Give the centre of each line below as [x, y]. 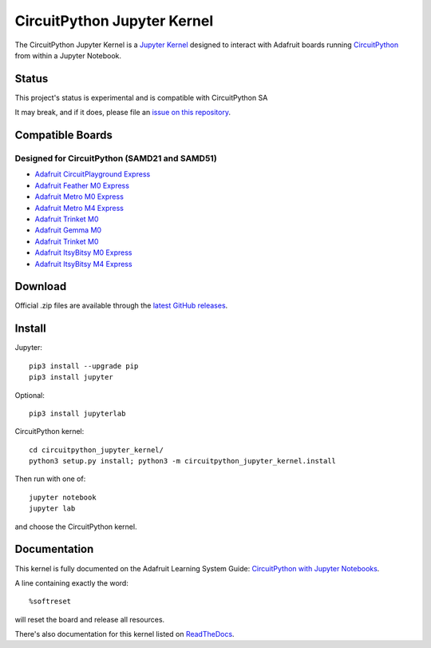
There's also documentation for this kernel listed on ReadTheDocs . [125, 634]
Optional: [30, 395]
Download [41, 286]
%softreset [50, 602]
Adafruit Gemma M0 [68, 230]
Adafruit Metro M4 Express [79, 208]
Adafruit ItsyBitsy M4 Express [83, 264]
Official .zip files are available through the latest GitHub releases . [121, 306]
